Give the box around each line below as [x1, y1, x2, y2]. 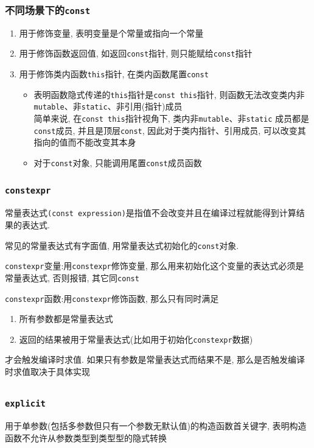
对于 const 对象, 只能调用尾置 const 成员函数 [33, 156, 202, 169]
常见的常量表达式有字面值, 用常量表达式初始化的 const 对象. [5, 239, 239, 251]
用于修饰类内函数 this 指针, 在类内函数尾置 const [19, 68, 209, 80]
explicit [5, 399, 46, 409]
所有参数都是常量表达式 [19, 312, 113, 325]
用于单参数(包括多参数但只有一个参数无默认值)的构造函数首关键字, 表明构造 [5, 419, 307, 432]
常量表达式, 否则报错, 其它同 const [5, 271, 139, 284]
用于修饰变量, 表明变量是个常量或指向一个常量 [19, 26, 204, 39]
